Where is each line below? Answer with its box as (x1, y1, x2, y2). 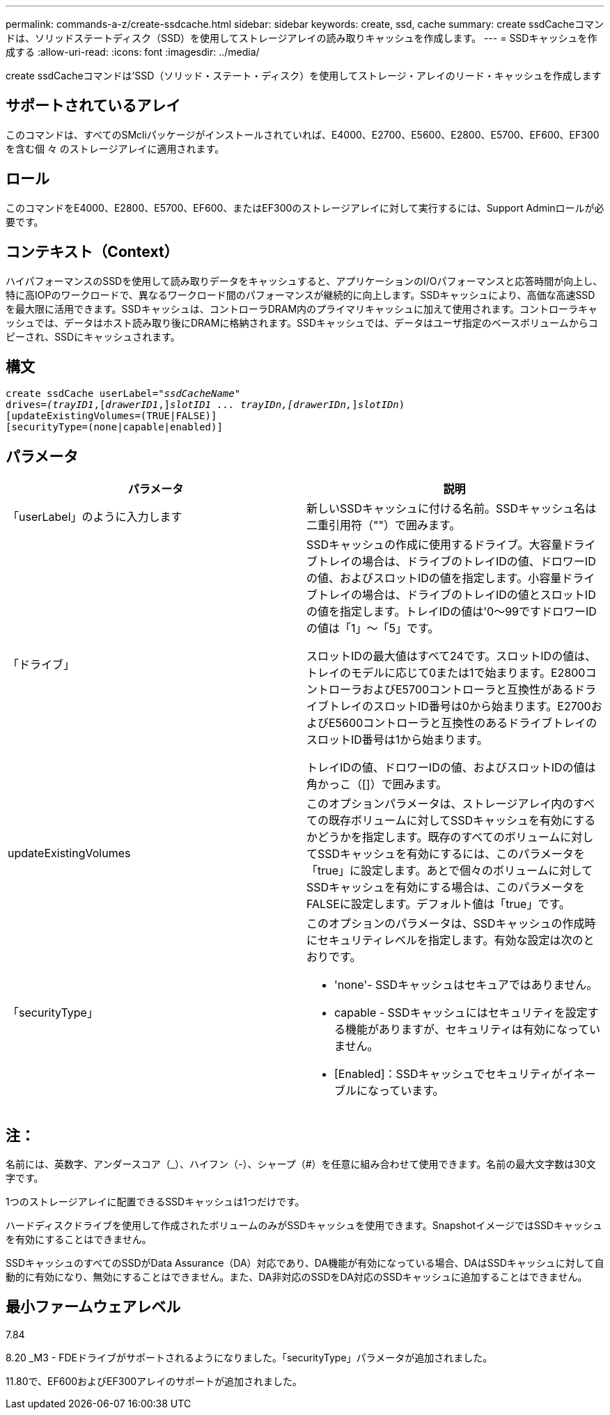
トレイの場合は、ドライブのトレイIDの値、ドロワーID (318, 554, 596, 569)
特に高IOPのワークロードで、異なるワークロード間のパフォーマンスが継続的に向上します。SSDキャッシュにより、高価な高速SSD (6, 288, 595, 301)
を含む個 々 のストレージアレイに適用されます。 (6, 142, 225, 155)
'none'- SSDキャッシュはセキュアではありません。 (334, 978, 598, 992)
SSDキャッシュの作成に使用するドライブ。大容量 (306, 538, 563, 552)
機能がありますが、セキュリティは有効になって (345, 1022, 589, 1037)
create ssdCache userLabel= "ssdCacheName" (6, 388, 241, 400)
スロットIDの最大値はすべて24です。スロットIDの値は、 (306, 649, 597, 664)
